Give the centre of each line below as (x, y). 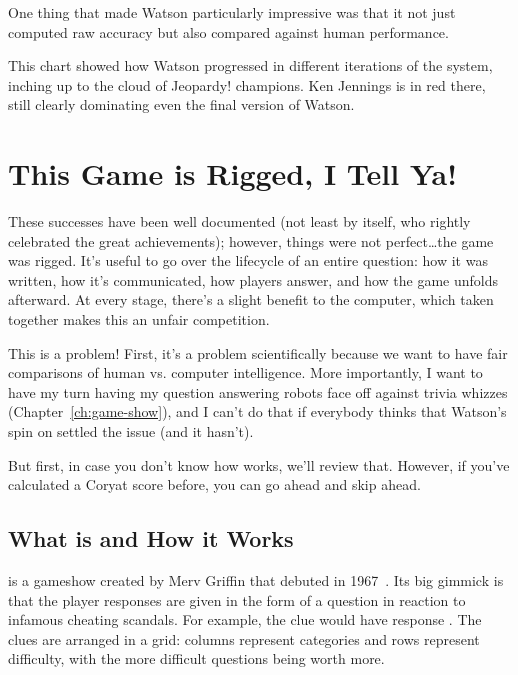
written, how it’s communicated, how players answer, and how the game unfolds (253, 279)
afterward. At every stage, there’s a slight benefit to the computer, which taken (251, 299)
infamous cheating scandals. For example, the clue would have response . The (245, 619)
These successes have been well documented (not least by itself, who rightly (239, 221)
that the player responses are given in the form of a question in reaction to (237, 599)
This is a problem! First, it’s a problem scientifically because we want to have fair (258, 352)
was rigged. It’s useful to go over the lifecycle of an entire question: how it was (248, 260)
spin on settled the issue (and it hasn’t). (131, 431)
